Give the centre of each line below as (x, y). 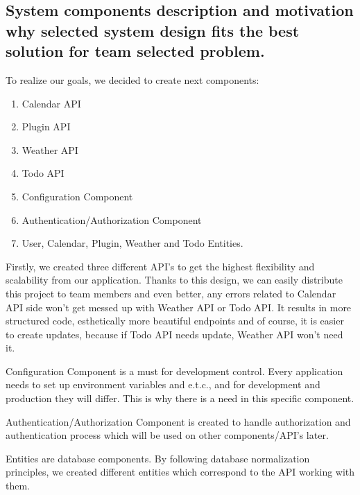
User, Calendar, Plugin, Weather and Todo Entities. (132, 243)
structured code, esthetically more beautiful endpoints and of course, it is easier (175, 321)
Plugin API (46, 127)
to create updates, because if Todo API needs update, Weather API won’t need (174, 334)
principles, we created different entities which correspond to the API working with (180, 472)
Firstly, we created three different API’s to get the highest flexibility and (160, 266)
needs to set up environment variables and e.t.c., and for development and (163, 384)
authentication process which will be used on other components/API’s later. (167, 435)
